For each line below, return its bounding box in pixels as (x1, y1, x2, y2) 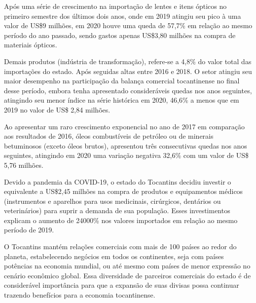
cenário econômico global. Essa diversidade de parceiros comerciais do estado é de (4, 270, 251, 280)
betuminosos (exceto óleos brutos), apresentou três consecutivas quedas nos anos (4, 140, 247, 151)
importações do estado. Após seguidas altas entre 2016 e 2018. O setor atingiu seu (4, 66, 252, 76)
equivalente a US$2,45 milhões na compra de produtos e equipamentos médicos (4, 186, 243, 196)
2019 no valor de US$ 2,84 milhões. (4, 104, 110, 114)
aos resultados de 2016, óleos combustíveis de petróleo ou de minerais (4, 131, 214, 141)
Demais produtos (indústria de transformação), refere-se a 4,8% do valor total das (4, 56, 252, 66)
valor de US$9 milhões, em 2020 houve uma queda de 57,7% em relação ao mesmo (4, 20, 253, 31)
